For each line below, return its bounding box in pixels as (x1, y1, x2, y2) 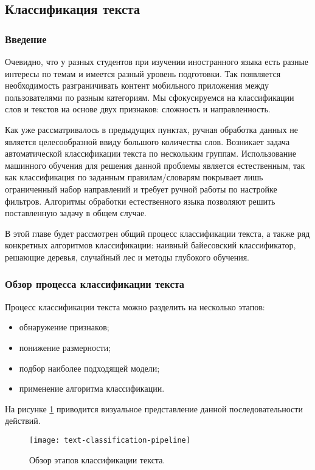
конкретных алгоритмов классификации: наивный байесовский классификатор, (5, 239, 296, 251)
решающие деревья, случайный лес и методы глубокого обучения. (5, 250, 249, 263)
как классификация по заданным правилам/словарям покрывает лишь (5, 171, 263, 183)
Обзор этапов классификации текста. (29, 453, 165, 466)
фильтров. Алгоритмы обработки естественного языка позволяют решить (5, 194, 275, 207)
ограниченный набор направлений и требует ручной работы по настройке (5, 182, 277, 195)
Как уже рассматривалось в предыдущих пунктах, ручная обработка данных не (5, 123, 299, 135)
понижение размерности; (19, 341, 111, 353)
